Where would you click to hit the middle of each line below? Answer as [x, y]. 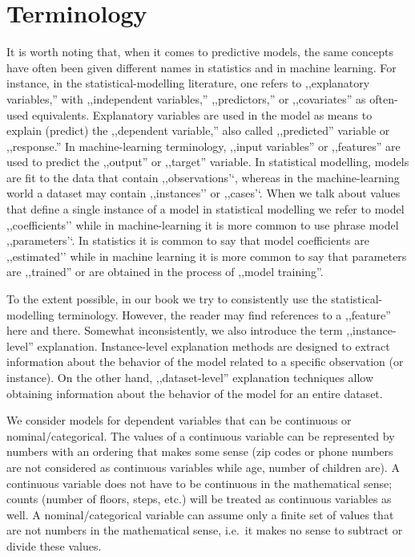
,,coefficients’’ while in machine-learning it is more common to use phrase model [203, 224]
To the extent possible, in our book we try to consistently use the [167, 299]
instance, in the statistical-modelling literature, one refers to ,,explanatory [188, 83]
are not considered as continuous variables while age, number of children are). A [203, 467]
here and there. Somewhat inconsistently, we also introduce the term [175, 330]
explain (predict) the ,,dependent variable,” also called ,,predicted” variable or [198, 130]
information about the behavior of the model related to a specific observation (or [205, 362]
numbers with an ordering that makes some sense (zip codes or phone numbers [200, 451]
